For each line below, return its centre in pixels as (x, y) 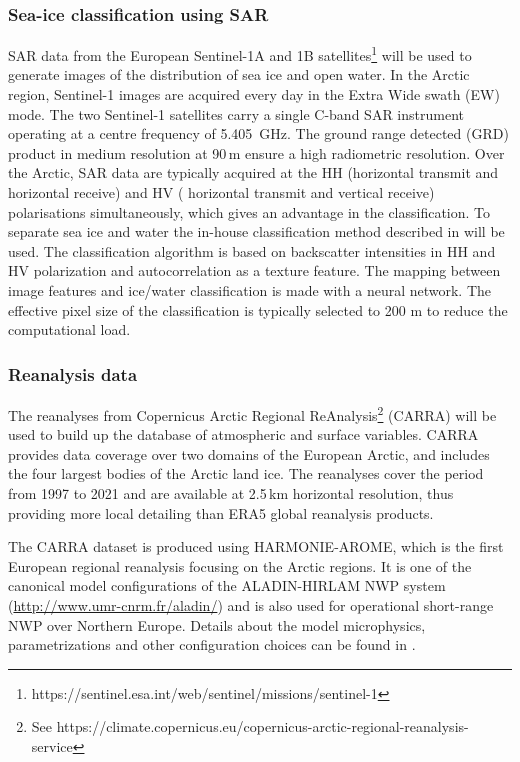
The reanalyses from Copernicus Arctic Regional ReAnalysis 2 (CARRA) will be (252, 413)
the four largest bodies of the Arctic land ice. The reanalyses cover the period (246, 473)
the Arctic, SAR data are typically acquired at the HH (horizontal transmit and (253, 172)
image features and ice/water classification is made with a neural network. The (250, 290)
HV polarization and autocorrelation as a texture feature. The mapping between (254, 270)
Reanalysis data (73, 373)
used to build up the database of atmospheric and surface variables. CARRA (243, 434)
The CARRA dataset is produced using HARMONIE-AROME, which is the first (256, 546)
